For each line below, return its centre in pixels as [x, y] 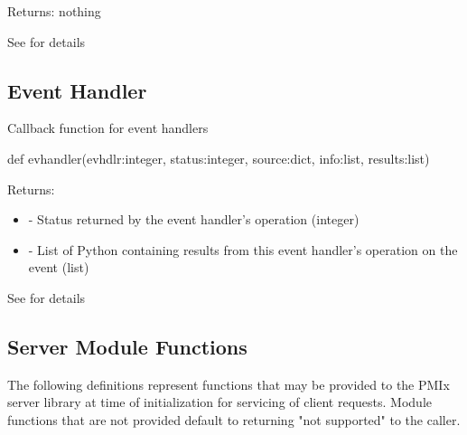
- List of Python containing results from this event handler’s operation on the [243, 249]
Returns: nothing [54, 11]
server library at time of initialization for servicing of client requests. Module [219, 402]
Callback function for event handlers [108, 128]
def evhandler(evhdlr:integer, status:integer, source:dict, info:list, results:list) [219, 158]
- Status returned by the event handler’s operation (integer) [194, 219]
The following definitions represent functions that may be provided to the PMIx [229, 384]
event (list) [59, 267]
